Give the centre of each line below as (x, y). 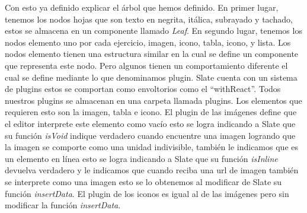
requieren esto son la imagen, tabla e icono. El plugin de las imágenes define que (151, 112)
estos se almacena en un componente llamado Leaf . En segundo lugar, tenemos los (153, 31)
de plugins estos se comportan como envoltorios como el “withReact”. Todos (143, 89)
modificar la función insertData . (63, 205)
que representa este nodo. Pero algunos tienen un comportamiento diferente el (146, 65)
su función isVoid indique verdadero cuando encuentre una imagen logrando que (150, 135)
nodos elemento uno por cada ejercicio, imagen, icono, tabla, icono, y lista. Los (148, 42)
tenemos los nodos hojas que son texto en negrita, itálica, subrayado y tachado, (149, 19)
